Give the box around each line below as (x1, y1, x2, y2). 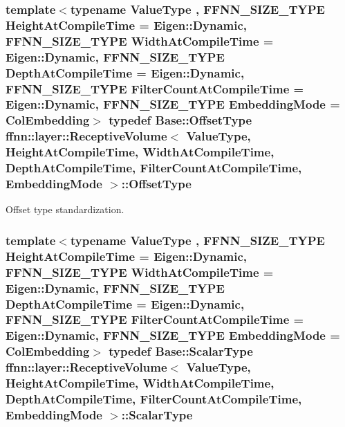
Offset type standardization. (6, 202, 124, 217)
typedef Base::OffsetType (109, 111, 252, 129)
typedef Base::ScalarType (109, 343, 253, 360)
